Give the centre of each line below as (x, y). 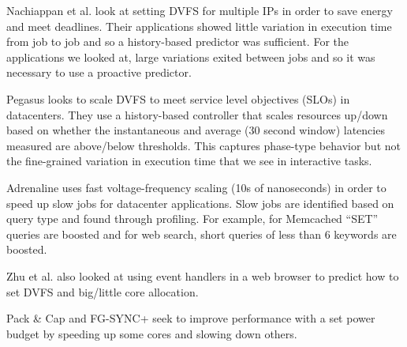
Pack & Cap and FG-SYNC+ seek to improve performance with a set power (191, 318)
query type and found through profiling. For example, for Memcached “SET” (192, 219)
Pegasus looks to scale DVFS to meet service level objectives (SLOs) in (178, 98)
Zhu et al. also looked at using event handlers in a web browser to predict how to (203, 275)
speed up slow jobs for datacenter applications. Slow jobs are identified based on (200, 203)
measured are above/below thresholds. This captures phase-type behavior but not (203, 145)
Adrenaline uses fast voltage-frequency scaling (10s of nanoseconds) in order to (196, 187)
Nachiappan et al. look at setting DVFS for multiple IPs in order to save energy (200, 10)
